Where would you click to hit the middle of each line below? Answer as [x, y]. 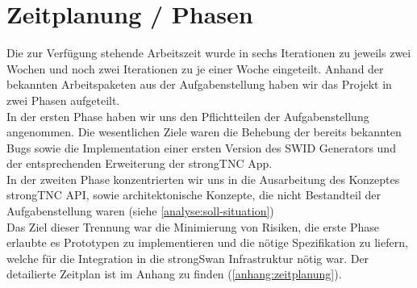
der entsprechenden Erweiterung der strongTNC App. [140, 163]
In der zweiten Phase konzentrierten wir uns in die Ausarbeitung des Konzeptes [203, 179]
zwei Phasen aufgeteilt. [63, 100]
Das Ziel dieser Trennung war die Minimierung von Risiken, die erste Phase [193, 226]
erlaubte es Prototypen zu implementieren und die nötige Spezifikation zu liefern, [207, 242]
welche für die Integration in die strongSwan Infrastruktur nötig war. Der [188, 258]
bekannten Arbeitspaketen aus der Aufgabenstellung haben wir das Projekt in [199, 84]
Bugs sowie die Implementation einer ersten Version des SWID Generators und [201, 147]
